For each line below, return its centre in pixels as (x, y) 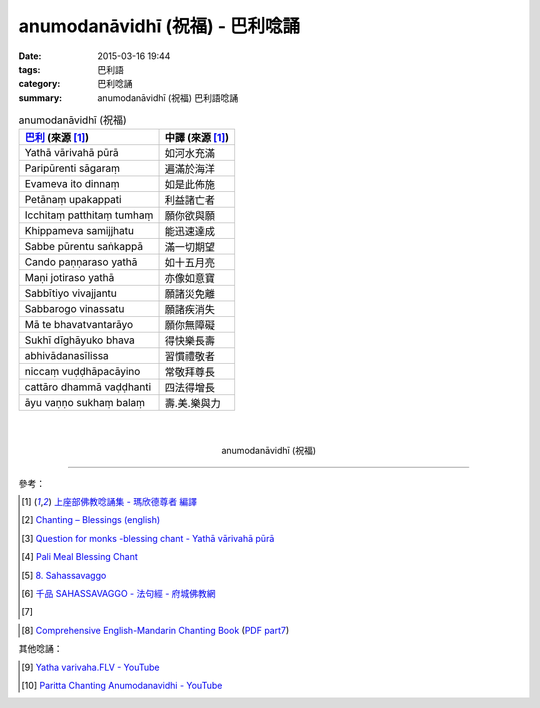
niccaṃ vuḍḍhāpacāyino (82, 372)
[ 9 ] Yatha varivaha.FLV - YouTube (90, 667)
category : (39, 84)
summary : (40, 97)
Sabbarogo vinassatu (74, 309)
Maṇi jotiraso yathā (69, 278)
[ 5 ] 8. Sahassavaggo (64, 575)
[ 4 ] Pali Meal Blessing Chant (80, 557)
